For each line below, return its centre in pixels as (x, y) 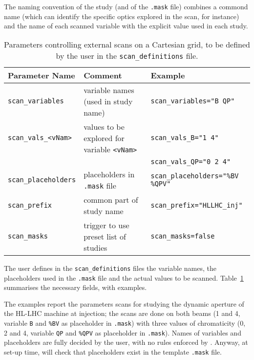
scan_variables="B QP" (193, 101)
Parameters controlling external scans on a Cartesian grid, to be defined (127, 44)
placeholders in (109, 174)
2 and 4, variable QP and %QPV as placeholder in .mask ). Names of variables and (123, 332)
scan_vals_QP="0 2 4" (191, 161)
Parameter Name (42, 75)
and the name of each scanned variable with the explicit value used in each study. (126, 26)
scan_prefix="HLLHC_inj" (197, 205)
